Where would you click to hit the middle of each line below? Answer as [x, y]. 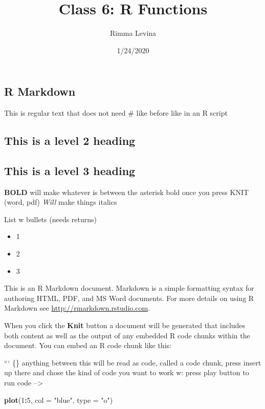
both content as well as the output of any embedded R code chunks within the [127, 335]
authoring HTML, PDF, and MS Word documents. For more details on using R [129, 298]
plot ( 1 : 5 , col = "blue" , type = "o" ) [59, 400]
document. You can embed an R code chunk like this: [88, 345]
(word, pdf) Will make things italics [61, 202]
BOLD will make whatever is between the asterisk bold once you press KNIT [127, 192]
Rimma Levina [133, 33]
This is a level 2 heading [70, 141]
